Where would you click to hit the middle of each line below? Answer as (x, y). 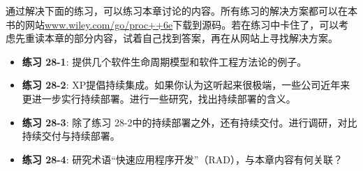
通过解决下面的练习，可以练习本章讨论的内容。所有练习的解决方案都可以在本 (181, 10)
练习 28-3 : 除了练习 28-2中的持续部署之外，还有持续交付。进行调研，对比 (190, 122)
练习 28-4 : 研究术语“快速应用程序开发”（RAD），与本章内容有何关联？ (182, 159)
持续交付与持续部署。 (71, 136)
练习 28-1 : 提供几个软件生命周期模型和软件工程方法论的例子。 (164, 61)
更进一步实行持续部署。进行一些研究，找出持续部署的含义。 (159, 98)
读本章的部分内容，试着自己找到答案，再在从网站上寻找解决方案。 (186, 38)
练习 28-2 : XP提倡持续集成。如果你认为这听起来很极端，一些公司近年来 (186, 85)
